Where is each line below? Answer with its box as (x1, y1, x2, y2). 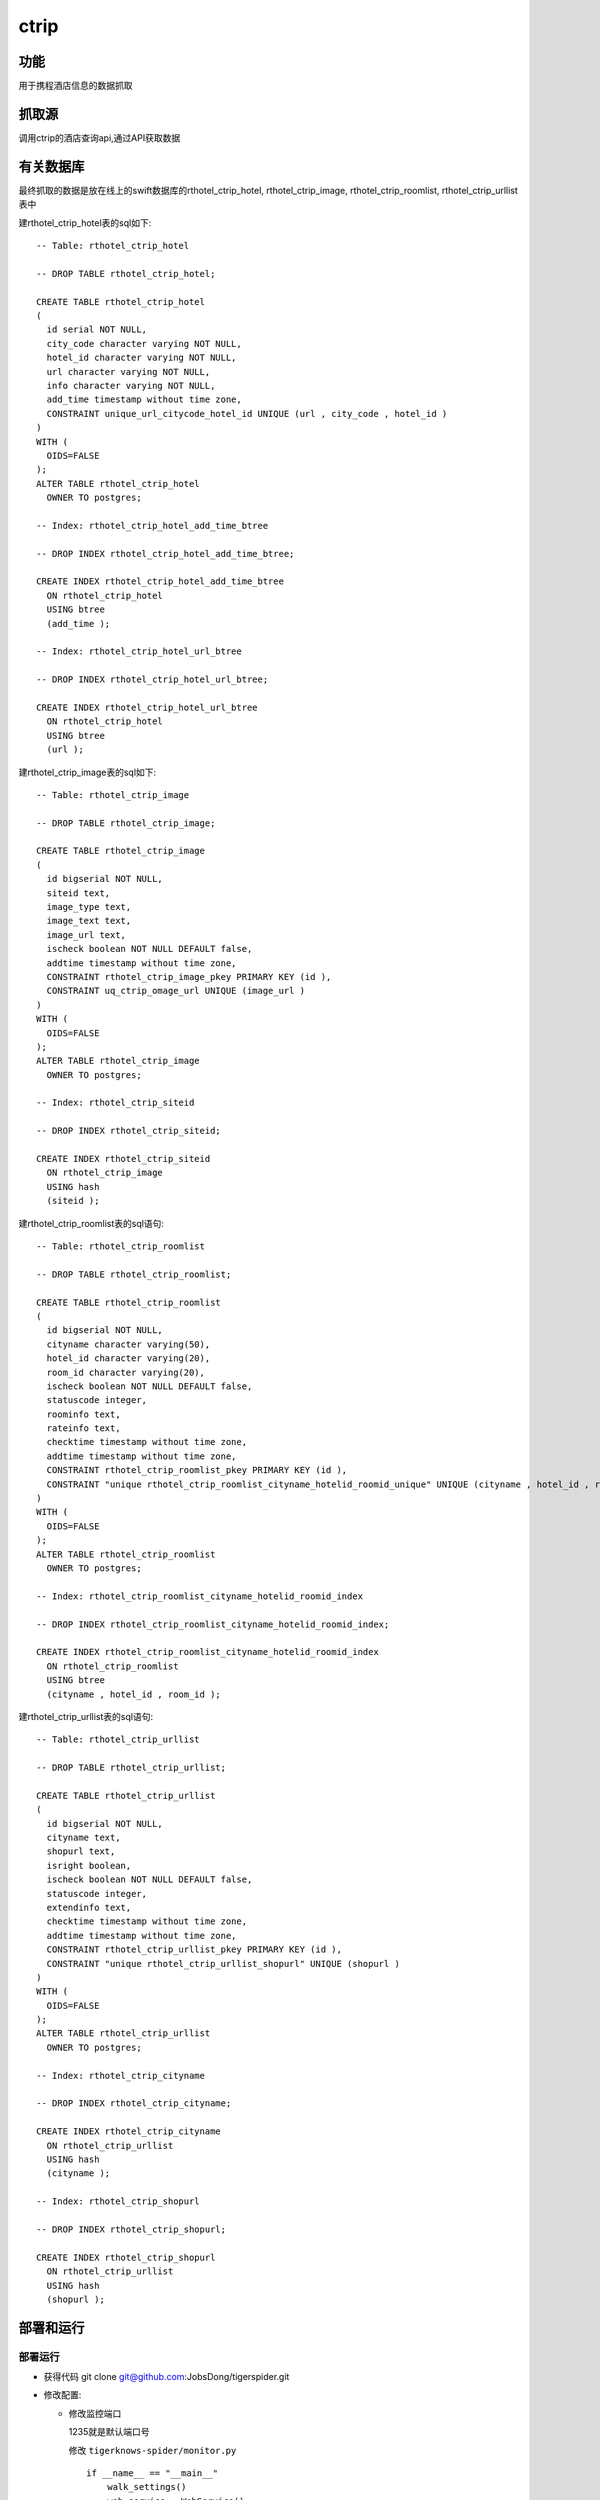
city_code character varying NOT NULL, (46, 338, 242, 349)
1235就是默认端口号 (68, 2426, 150, 2438)
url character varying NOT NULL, (46, 366, 211, 377)
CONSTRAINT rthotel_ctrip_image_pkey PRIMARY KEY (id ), (46, 971, 332, 982)
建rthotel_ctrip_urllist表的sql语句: (18, 1710, 154, 1722)
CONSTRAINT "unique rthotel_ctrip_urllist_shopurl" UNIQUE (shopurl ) (46, 1958, 400, 1969)
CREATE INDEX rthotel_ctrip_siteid (36, 1153, 211, 1165)
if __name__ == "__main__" (86, 2468, 219, 2479)
